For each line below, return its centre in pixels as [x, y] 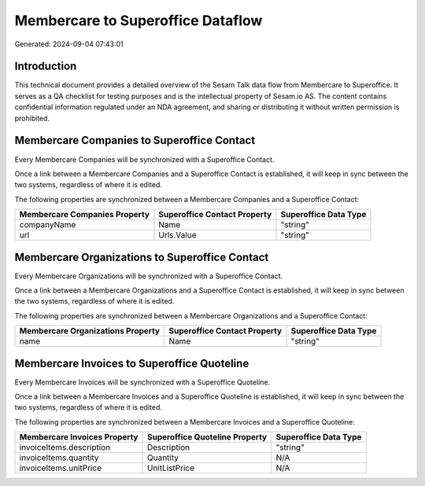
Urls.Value [177, 235]
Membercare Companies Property [84, 215]
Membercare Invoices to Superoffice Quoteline [132, 363]
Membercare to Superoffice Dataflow [139, 20]
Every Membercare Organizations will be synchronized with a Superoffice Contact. [149, 276]
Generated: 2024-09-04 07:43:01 [69, 44]
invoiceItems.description [65, 447]
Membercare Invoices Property [79, 437]
